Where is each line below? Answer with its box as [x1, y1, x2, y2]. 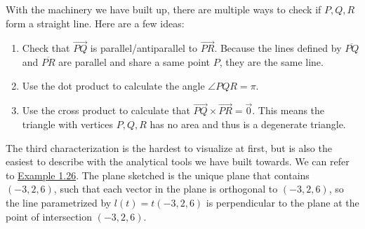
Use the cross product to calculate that [22, 103, 190, 118]
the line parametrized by [6, 195, 112, 209]
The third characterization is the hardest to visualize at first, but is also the [6, 140, 332, 155]
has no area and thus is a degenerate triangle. [150, 117, 346, 131]
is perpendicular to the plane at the [206, 195, 359, 209]
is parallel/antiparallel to [90, 41, 198, 55]
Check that [22, 41, 70, 55]
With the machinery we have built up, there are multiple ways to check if [6, 2, 321, 16]
